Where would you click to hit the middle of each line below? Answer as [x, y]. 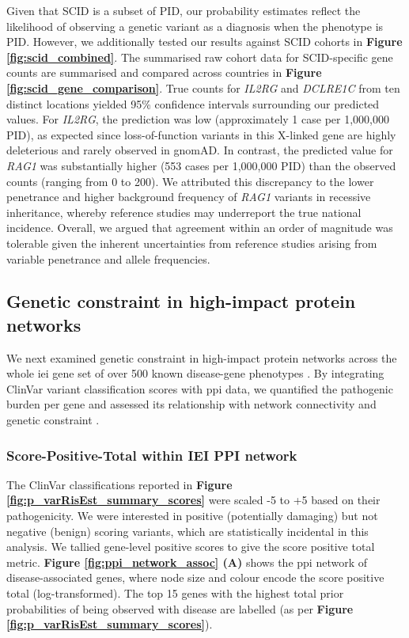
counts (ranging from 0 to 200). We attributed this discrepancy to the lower [190, 181]
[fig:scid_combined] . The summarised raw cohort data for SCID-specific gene [200, 57]
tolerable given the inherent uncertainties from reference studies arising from [192, 243]
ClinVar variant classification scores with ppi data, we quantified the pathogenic [200, 388]
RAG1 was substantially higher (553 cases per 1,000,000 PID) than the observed [201, 165]
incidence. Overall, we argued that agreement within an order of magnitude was [200, 228]
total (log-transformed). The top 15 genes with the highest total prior [175, 593]
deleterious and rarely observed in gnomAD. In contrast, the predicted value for [200, 150]
